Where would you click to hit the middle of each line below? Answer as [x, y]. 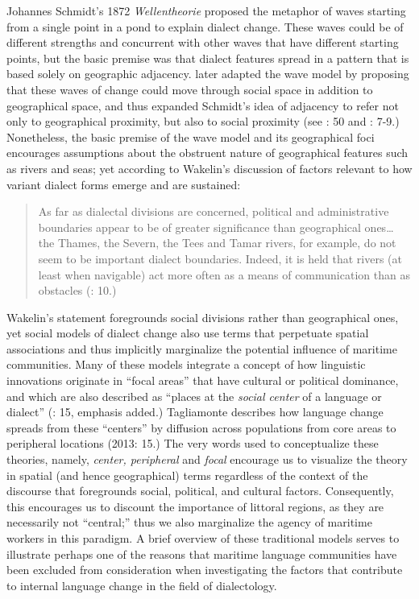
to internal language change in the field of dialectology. [142, 585]
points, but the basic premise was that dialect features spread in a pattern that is [208, 58]
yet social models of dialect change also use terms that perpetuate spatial [188, 333]
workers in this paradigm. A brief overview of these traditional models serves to [203, 538]
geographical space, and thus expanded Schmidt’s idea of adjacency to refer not [203, 105]
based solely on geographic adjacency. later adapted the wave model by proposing [208, 74]
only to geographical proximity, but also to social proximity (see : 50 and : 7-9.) [203, 121]
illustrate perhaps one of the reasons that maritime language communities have [202, 554]
